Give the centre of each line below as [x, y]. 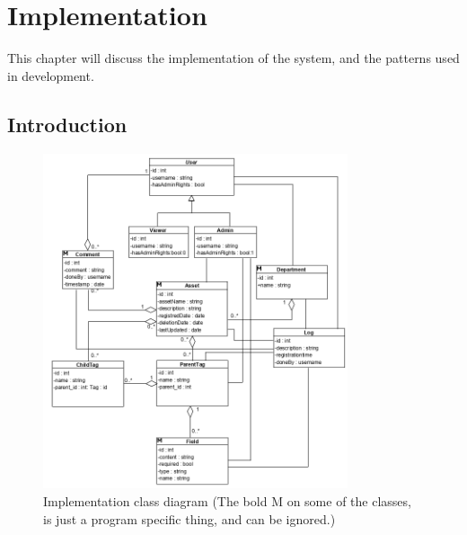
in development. [51, 75]
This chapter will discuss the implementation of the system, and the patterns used [233, 58]
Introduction [67, 124]
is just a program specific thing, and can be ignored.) [189, 518]
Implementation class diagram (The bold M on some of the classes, [227, 500]
